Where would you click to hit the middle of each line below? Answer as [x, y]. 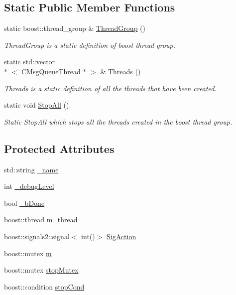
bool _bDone [24, 203]
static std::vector [30, 62]
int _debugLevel [29, 186]
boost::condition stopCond [44, 286]
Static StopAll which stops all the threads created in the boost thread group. [118, 121]
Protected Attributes [59, 148]
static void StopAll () [37, 105]
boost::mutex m [28, 253]
